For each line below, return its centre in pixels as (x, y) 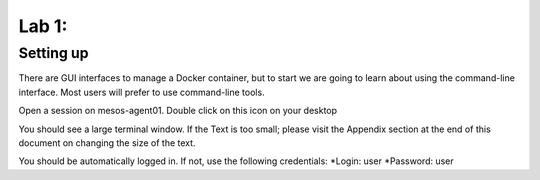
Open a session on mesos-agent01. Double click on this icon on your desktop (178, 111)
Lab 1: (43, 26)
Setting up (53, 53)
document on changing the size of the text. (107, 142)
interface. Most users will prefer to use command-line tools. (141, 92)
